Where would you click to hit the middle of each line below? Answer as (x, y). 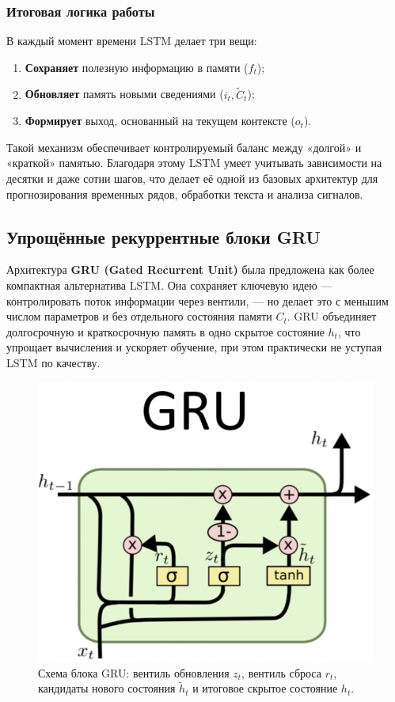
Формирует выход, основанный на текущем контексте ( (160, 121)
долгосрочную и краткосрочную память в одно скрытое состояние (165, 331)
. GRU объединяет (332, 316)
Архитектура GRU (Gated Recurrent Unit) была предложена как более (190, 269)
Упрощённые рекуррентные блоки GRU (163, 236)
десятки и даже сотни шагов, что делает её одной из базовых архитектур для (192, 178)
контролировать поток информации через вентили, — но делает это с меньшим (197, 300)
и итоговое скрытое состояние (265, 688)
